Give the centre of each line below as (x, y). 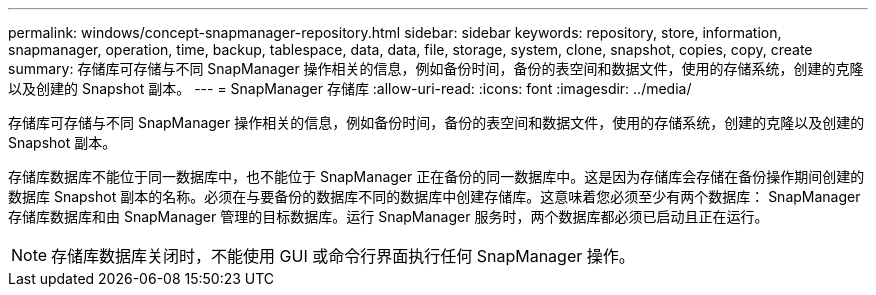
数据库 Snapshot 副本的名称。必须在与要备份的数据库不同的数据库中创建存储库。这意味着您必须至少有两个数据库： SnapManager (434, 196)
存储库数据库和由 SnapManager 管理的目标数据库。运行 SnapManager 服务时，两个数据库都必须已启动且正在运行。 (388, 216)
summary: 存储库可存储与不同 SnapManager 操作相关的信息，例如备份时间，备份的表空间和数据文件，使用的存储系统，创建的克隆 (436, 68)
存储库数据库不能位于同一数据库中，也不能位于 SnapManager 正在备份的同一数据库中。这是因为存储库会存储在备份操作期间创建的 (436, 176)
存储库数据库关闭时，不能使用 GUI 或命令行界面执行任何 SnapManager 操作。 (343, 256)
